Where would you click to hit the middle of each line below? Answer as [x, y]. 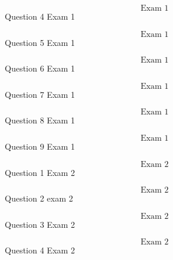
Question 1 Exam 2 [40, 172]
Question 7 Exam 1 [40, 94]
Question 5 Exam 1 [40, 42]
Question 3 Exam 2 [40, 224]
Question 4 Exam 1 [40, 16]
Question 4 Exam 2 [40, 250]
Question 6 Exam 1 [40, 68]
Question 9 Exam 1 [40, 146]
